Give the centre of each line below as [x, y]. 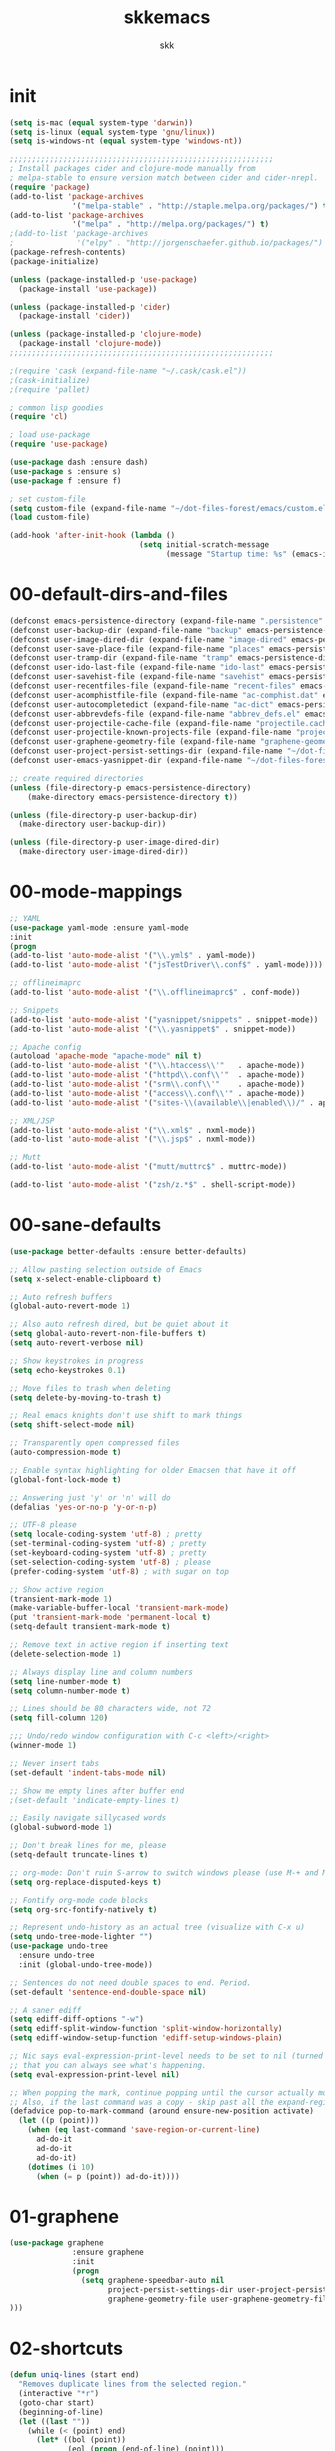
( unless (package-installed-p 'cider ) [90, 307]
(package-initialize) [54, 261]
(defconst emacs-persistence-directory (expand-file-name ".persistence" [166, 621]
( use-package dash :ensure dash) [79, 462]
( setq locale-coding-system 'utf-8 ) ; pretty [105, 1534]
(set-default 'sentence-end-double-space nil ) [108, 1992]
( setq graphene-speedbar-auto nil [152, 2280]
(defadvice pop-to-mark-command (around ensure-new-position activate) [161, 2111]
